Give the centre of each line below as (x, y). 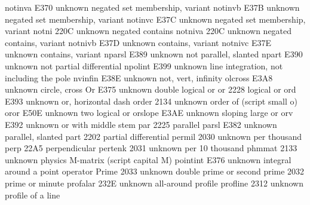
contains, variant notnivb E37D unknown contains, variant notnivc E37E (138, 42)
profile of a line (33, 195)
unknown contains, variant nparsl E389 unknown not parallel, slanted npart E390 (154, 54)
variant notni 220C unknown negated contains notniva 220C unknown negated (148, 31)
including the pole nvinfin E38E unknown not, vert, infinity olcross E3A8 (139, 77)
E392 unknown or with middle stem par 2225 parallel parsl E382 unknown (141, 124)
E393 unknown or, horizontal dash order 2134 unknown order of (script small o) (151, 101)
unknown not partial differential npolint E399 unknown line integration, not (144, 65)
